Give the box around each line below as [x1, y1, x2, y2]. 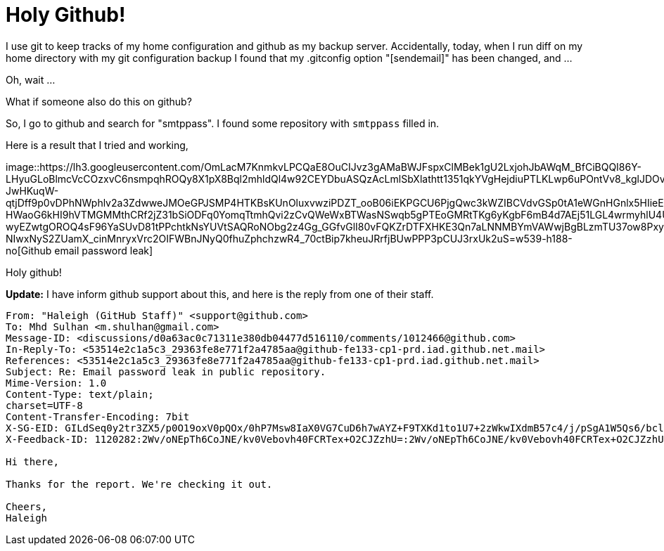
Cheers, [6, 500, 48, 512]
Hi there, [6, 455, 59, 467]
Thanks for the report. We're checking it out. [6, 478, 273, 490]
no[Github [6, 244, 52, 257]
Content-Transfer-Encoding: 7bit [6, 410, 190, 422]
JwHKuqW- [6, 184, 59, 197]
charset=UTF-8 [6, 399, 83, 411]
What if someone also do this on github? [6, 95, 192, 108]
